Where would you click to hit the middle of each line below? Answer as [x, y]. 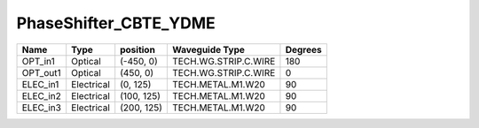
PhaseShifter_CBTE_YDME [116, 23]
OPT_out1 [41, 72]
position [137, 49]
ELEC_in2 [41, 95]
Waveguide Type [209, 49]
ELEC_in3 [42, 108]
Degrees [304, 49]
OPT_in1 [38, 61]
